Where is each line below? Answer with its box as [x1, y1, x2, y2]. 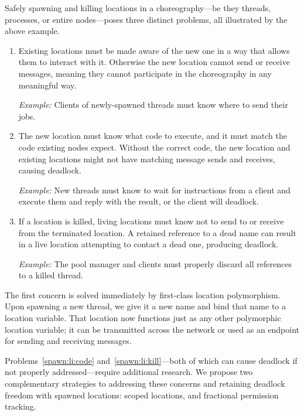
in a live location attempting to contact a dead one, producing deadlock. [18, 238, 279, 250]
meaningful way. [18, 79, 77, 91]
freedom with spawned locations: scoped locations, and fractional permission [5, 388, 279, 401]
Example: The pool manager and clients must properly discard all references [18, 257, 292, 270]
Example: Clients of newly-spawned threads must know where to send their [18, 98, 288, 111]
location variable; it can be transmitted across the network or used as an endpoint [5, 323, 300, 335]
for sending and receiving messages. [5, 335, 132, 347]
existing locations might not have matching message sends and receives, [18, 152, 275, 165]
